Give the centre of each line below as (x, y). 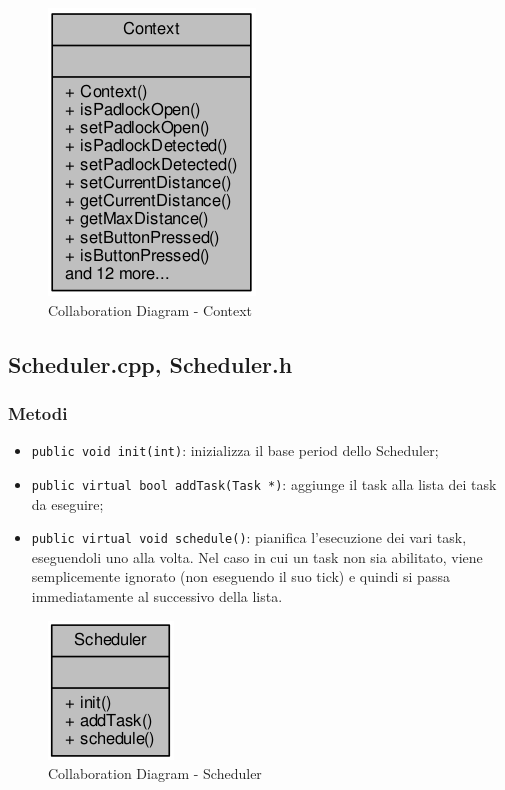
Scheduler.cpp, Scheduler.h (150, 363)
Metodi (38, 412)
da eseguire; (67, 503)
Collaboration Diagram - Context (150, 309)
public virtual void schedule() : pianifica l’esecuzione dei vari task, (249, 537)
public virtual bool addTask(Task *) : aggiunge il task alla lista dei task (264, 483)
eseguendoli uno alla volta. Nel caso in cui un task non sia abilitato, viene (257, 556)
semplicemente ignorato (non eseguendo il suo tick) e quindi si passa (240, 576)
